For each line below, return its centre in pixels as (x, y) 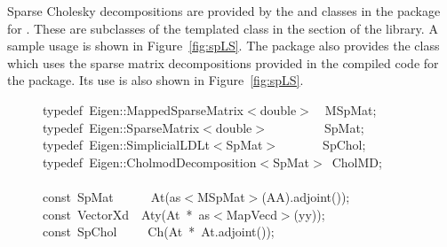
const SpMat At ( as (112, 196)
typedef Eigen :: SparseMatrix (121, 127)
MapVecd (251, 214)
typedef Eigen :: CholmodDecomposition (150, 162)
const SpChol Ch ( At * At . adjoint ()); (159, 232)
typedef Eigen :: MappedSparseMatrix (144, 109)
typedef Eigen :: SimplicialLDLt (126, 145)
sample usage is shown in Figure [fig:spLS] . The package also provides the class (223, 46)
